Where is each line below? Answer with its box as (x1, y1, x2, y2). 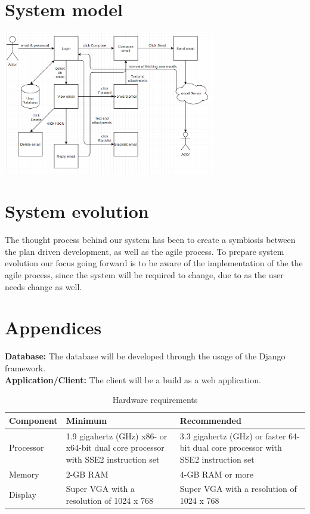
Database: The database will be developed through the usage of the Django (5, 350, 286, 362)
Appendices (5, 315, 102, 340)
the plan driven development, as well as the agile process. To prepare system (5, 245, 284, 257)
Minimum (66, 414, 107, 426)
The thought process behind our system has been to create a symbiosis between (5, 233, 296, 246)
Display (9, 488, 36, 501)
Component (9, 414, 58, 426)
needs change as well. (5, 280, 82, 293)
